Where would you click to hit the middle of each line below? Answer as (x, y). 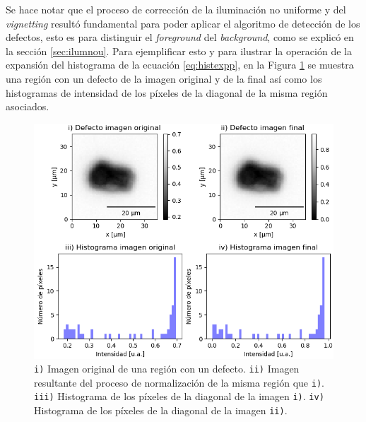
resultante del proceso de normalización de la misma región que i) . (179, 382)
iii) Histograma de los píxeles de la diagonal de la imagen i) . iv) (179, 396)
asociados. (28, 106)
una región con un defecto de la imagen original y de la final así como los (164, 78)
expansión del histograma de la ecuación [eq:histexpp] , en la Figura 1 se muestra (180, 65)
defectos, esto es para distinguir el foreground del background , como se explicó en (180, 37)
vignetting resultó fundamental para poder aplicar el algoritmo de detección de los (183, 23)
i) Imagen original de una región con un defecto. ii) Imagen (167, 369)
